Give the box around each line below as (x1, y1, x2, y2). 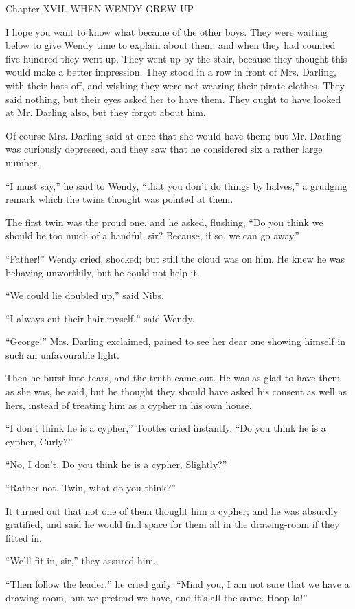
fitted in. (5, 530, 42, 544)
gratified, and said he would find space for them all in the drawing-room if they (5, 517, 340, 531)
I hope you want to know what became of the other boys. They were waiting (5, 24, 328, 38)
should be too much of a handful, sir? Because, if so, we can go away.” (5, 228, 299, 243)
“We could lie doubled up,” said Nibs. (5, 288, 164, 302)
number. (5, 155, 41, 169)
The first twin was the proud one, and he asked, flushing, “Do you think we (5, 214, 323, 229)
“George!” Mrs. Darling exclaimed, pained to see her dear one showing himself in (5, 334, 346, 348)
